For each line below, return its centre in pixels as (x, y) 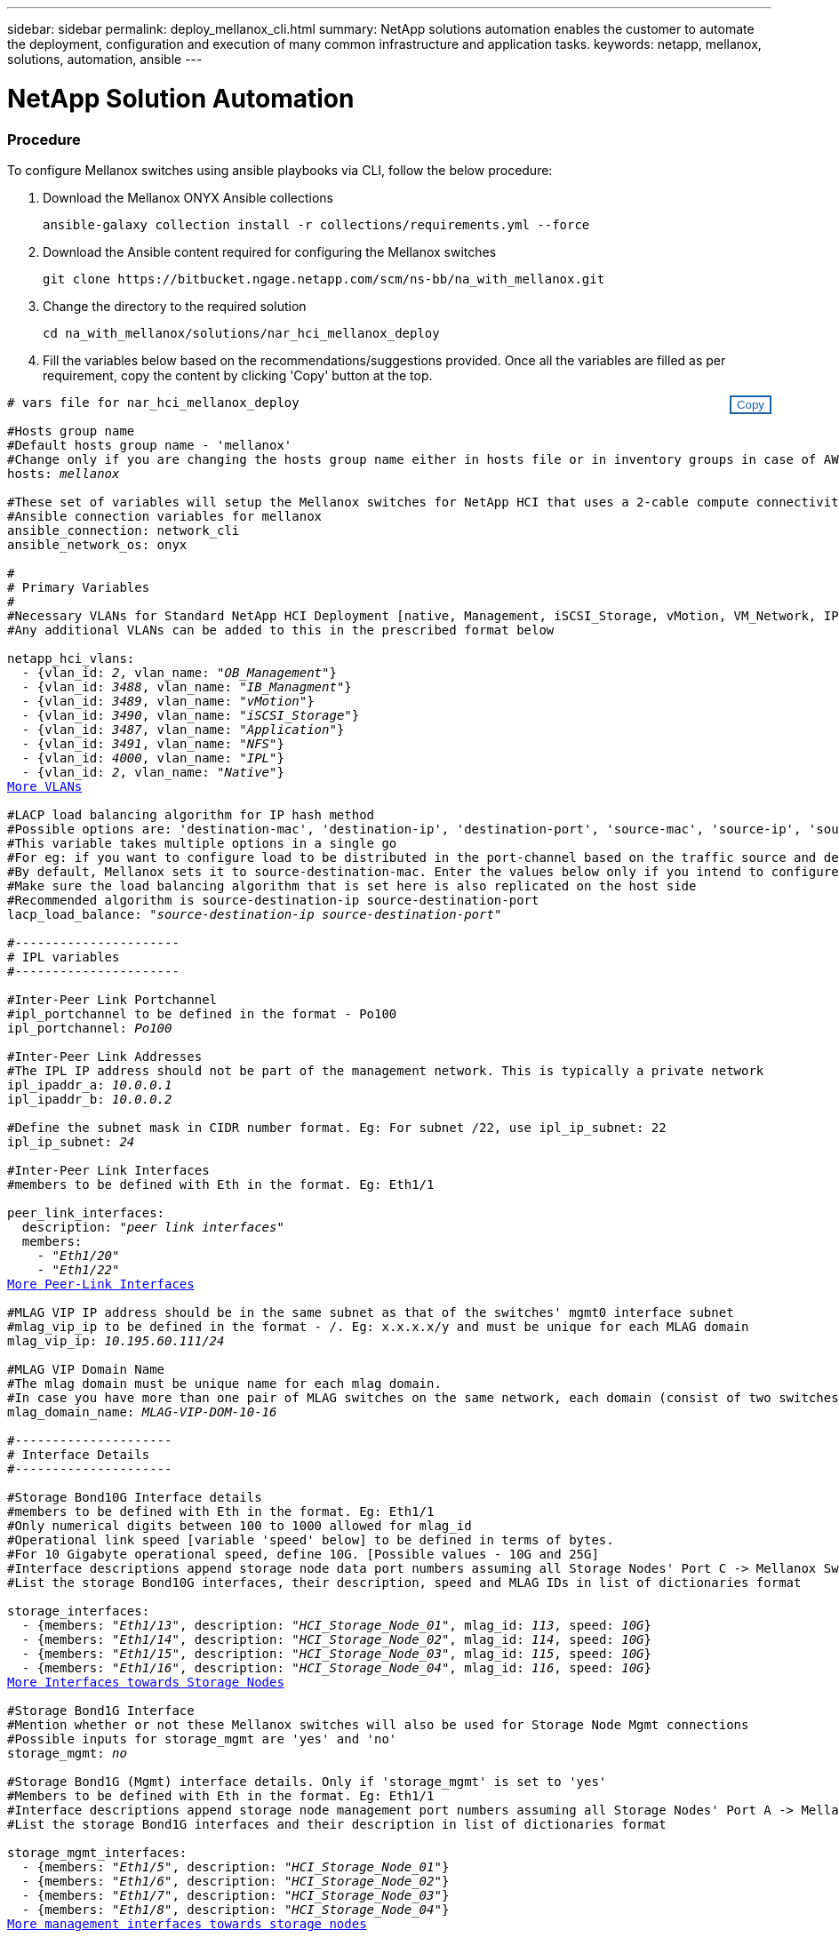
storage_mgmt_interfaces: (97, 1852)
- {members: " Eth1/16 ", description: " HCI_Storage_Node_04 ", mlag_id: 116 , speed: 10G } (336, 1667)
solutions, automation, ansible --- (105, 59)
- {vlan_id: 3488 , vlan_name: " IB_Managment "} (187, 686)
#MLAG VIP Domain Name (86, 1369)
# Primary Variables (79, 587)
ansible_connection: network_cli (124, 530)
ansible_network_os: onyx (97, 544)
